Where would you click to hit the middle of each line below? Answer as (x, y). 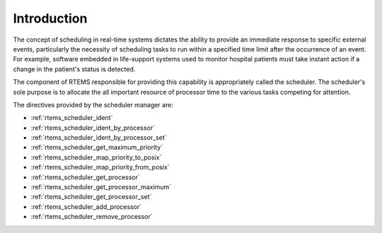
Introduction (50, 18)
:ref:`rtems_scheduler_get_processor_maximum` (101, 187)
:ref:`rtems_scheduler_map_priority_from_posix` (100, 167)
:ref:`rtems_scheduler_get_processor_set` (91, 197)
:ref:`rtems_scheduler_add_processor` (86, 207)
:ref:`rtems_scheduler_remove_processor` (92, 217)
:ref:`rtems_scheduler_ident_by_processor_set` (99, 138)
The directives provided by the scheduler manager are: (93, 104)
